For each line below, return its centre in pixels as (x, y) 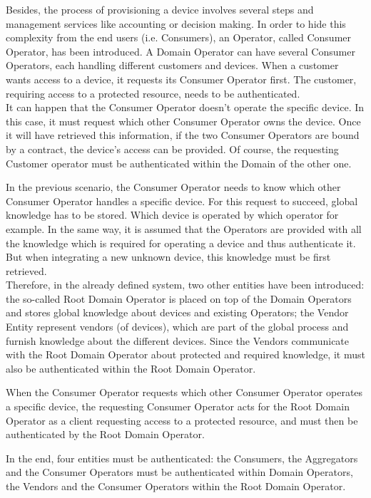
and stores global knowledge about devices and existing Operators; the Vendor (177, 312)
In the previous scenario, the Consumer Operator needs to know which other (173, 187)
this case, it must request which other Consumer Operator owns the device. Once (183, 121)
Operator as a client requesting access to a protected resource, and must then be (182, 420)
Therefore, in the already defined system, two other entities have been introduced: (185, 285)
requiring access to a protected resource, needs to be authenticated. (153, 93)
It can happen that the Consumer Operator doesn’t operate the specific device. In (185, 107)
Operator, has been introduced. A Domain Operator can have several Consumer (181, 51)
